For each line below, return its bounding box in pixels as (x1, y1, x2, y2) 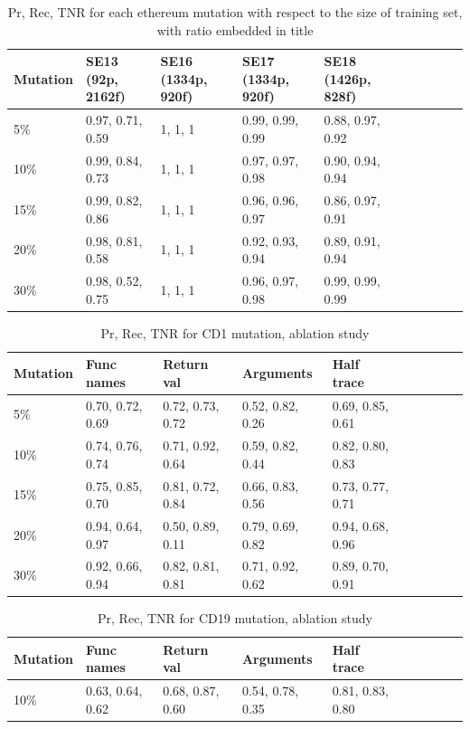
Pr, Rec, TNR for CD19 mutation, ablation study (98, 609, 372, 628)
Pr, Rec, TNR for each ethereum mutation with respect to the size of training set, (7, 3, 463, 21)
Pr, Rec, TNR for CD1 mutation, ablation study (100, 323, 370, 342)
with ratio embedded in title (156, 20, 314, 39)
